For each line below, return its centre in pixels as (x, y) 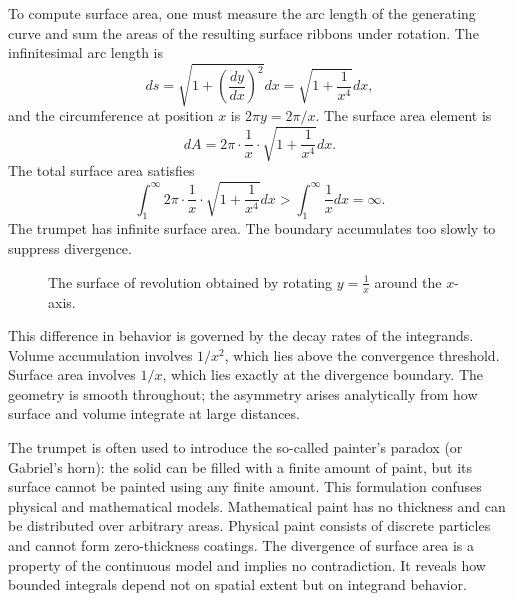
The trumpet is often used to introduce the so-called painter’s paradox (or (235, 447)
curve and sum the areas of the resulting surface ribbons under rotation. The (243, 32)
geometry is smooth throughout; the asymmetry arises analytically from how (243, 393)
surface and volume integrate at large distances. (154, 413)
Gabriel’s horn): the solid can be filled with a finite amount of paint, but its (240, 466)
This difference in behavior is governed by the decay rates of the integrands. (241, 335)
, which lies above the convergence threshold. (362, 354)
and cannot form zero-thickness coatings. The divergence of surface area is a (241, 545)
